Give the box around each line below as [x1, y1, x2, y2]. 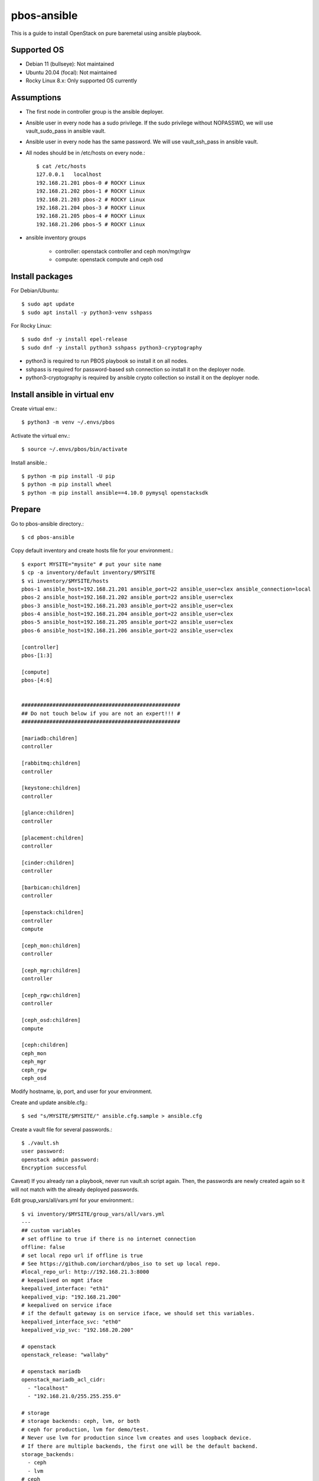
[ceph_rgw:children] [21, 992, 81, 999]
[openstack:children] [21, 909, 84, 916]
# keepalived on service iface [21, 1302, 112, 1309]
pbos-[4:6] [21, 677, 53, 684]
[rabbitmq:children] [21, 760, 81, 767]
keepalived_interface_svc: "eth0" [21, 1318, 121, 1325]
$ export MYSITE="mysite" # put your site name [21, 560, 162, 568]
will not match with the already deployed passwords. [11, 1185, 139, 1193]
